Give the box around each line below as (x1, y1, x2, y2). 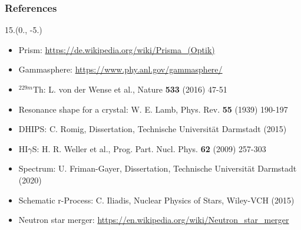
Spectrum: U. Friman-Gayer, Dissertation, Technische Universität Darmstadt (18, 162, 297, 175)
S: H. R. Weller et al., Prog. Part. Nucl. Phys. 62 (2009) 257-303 (32, 142, 266, 155)
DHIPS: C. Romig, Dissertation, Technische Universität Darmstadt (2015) (18, 123, 287, 135)
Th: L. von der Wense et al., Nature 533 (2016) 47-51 (32, 83, 227, 95)
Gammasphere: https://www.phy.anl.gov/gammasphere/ (18, 63, 223, 75)
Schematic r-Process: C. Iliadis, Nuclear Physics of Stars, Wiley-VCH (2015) (18, 193, 295, 206)
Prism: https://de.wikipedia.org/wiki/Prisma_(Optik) (18, 43, 215, 55)
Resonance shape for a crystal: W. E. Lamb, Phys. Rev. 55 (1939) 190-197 (18, 103, 288, 115)
